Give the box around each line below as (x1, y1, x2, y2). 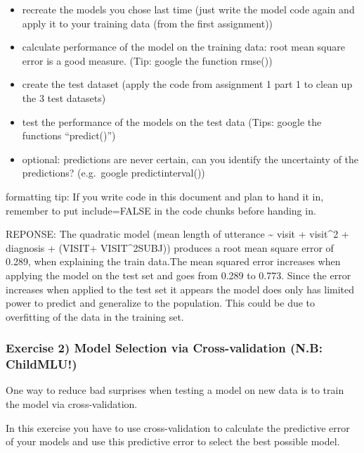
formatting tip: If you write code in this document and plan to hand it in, (6, 189, 324, 203)
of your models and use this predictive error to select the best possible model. (6, 434, 340, 449)
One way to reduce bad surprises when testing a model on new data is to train (6, 383, 344, 397)
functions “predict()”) (22, 128, 116, 143)
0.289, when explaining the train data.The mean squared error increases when (6, 254, 341, 269)
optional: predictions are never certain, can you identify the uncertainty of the (22, 151, 359, 166)
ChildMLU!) (6, 355, 77, 373)
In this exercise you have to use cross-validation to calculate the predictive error (6, 420, 350, 435)
